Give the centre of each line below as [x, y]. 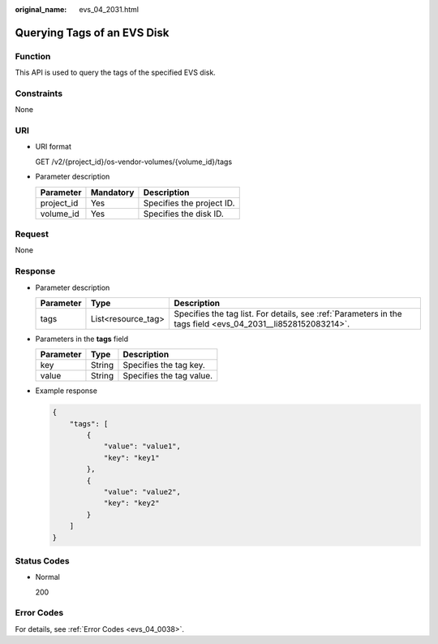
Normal [47, 577]
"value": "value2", [142, 492]
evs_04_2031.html [109, 9]
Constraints [39, 93]
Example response [66, 391]
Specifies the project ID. [189, 203]
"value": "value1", [142, 446]
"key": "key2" [131, 503]
